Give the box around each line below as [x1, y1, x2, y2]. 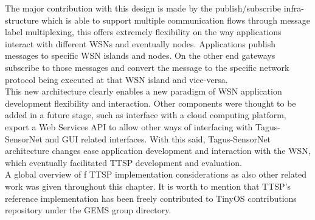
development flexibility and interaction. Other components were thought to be [5, 96, 296, 109]
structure [5, 13, 39, 26]
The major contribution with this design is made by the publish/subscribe [5, 2, 282, 14]
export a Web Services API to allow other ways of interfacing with [5, 120, 253, 133]
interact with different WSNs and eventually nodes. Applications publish [5, 37, 275, 50]
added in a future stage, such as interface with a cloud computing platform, [5, 108, 286, 121]
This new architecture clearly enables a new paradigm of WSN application [5, 85, 282, 98]
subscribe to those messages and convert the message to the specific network [5, 61, 289, 73]
